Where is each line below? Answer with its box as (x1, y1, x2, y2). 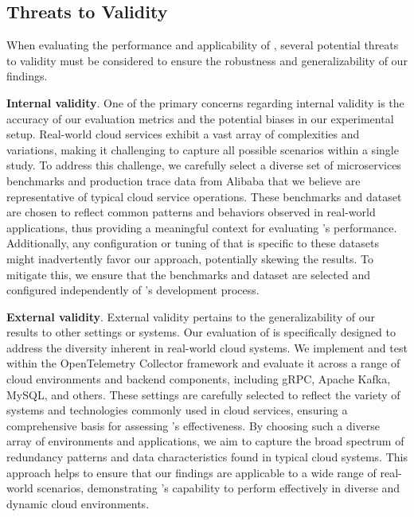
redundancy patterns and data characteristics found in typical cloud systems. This (6, 449, 408, 465)
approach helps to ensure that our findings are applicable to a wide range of (6, 464, 377, 480)
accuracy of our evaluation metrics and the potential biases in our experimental (6, 110, 394, 126)
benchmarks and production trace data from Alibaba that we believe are (6, 172, 361, 189)
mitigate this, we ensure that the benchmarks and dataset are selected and (6, 266, 371, 282)
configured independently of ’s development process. (6, 282, 260, 298)
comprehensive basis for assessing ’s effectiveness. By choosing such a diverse (6, 417, 381, 433)
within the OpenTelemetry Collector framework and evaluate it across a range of (6, 355, 400, 371)
